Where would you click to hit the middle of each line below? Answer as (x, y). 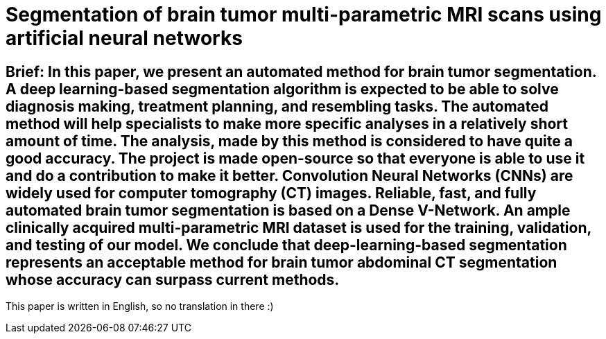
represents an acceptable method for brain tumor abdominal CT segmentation (282, 262)
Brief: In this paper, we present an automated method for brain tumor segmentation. (301, 71)
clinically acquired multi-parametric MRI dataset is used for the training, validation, (298, 227)
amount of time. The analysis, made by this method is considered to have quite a (289, 141)
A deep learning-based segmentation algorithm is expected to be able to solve (282, 89)
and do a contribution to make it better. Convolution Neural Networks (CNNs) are (289, 175)
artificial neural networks (124, 38)
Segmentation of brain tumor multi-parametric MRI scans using (304, 15)
